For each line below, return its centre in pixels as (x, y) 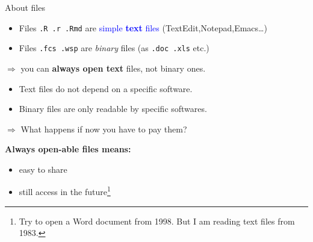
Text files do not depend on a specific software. (106, 88)
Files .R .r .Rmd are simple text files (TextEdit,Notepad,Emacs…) (143, 27)
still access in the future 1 (65, 191)
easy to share (43, 169)
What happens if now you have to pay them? (104, 129)
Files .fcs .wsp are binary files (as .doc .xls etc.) (114, 48)
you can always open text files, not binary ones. (113, 68)
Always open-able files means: (68, 149)
